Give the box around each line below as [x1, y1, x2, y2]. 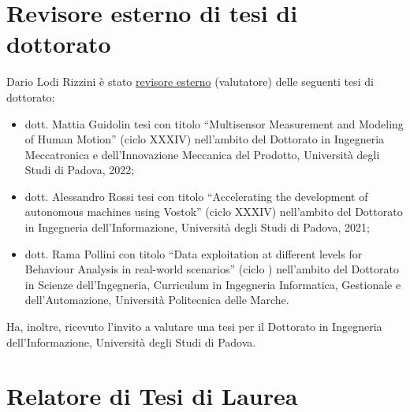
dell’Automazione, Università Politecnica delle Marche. [24, 291, 289, 308]
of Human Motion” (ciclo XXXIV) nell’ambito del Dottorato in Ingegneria [24, 131, 385, 147]
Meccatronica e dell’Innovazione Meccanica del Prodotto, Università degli [24, 146, 380, 162]
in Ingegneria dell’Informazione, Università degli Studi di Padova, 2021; [24, 219, 370, 236]
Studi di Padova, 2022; [24, 161, 135, 178]
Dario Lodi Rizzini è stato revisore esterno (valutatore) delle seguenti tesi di [6, 73, 374, 90]
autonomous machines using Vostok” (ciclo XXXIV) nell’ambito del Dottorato [24, 203, 403, 220]
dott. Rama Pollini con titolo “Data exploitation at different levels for [24, 245, 363, 262]
